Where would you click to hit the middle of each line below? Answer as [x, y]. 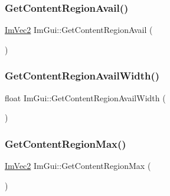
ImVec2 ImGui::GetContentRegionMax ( [78, 166]
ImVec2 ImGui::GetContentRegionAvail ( [79, 30]
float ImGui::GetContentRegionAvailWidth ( [85, 97]
